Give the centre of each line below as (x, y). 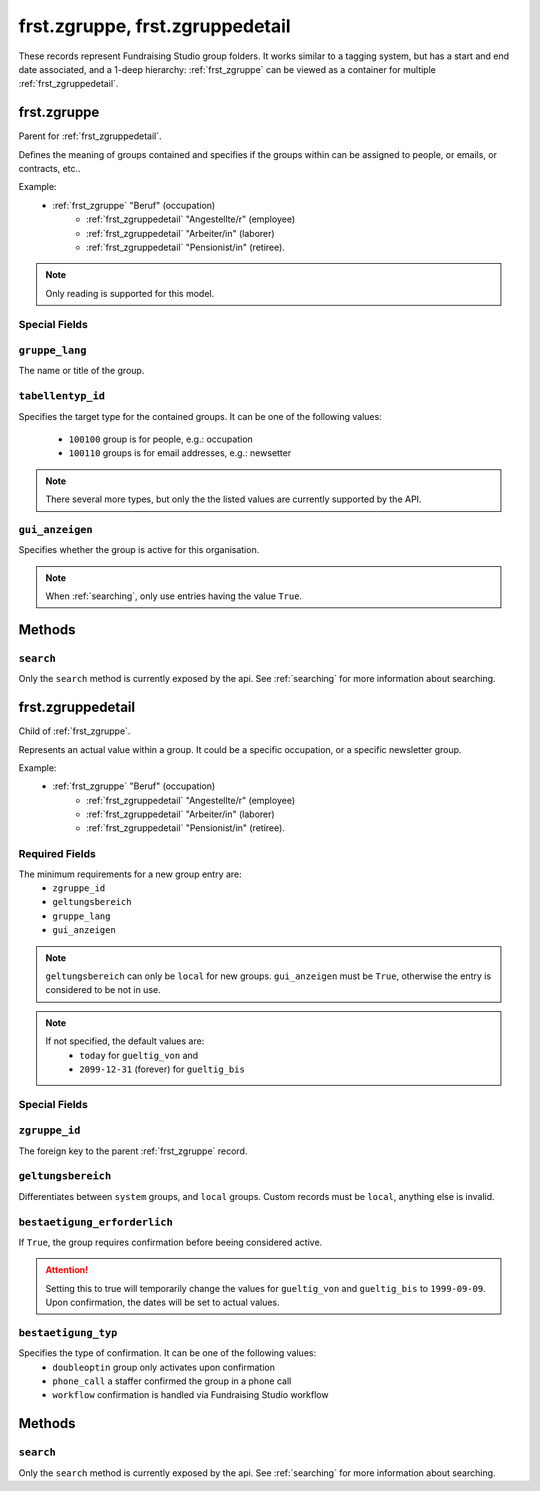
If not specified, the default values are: (125, 1041)
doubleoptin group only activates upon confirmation (163, 1367)
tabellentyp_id (61, 396)
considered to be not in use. (103, 990)
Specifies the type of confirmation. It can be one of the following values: (167, 1353)
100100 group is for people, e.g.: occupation (161, 439)
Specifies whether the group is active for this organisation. (139, 550)
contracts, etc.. (49, 169)
